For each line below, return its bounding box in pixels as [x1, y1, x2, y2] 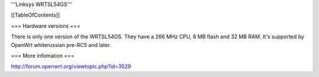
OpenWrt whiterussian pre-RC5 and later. [11, 41, 112, 48]
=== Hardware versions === [11, 22, 81, 29]
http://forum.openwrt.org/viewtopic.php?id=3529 [11, 63, 131, 70]
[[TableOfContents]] [11, 12, 60, 19]
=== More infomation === [11, 52, 75, 59]
